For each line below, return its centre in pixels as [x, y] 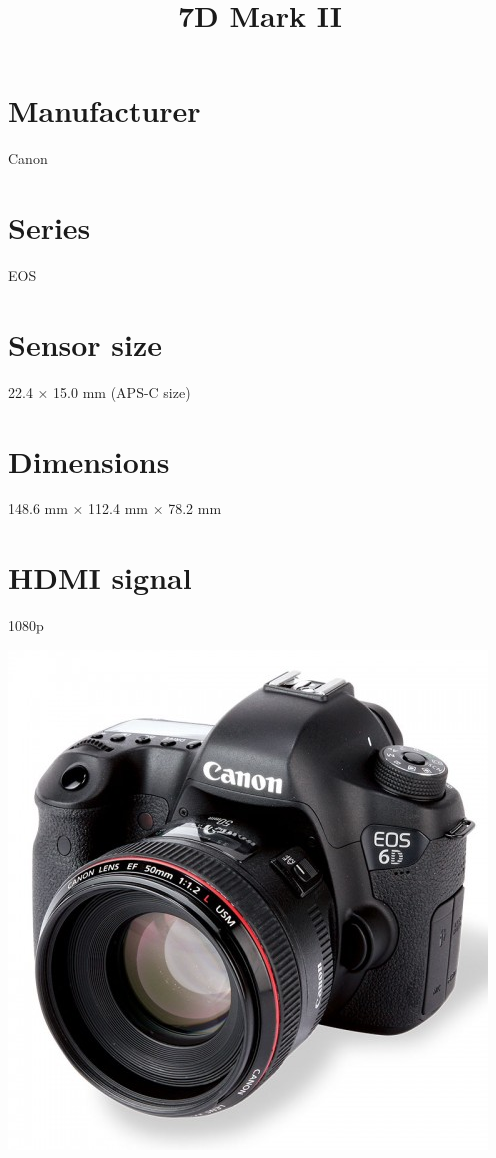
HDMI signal [100, 577]
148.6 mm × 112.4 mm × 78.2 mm [115, 508]
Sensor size [85, 343]
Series [49, 227]
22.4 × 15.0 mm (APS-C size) [99, 391]
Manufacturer [104, 110]
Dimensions [89, 460]
